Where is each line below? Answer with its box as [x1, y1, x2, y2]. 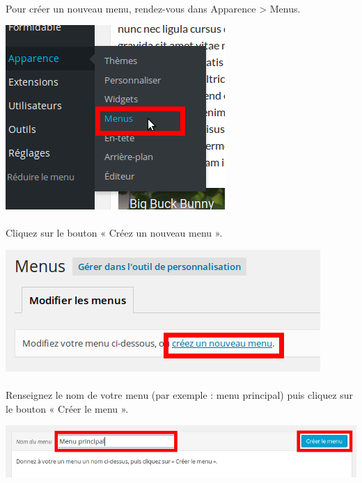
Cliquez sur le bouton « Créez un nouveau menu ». [6, 225, 223, 240]
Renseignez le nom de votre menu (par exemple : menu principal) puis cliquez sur [6, 388, 354, 402]
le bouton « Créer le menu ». [6, 401, 129, 415]
